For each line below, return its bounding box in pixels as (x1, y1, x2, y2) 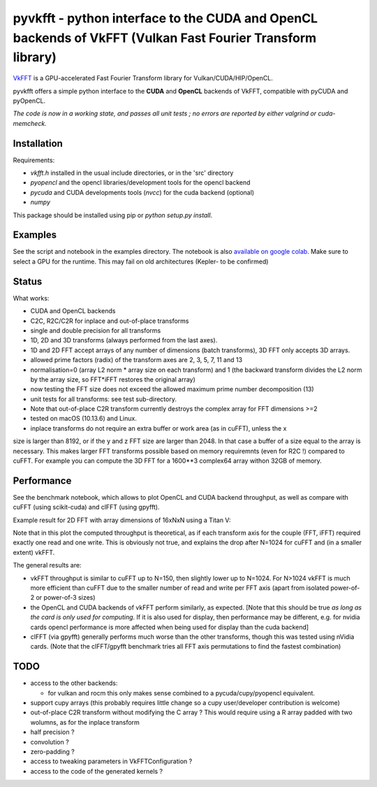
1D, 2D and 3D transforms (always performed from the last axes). (30, 336, 218, 345)
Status (13, 275, 43, 287)
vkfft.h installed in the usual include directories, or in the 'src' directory (30, 168, 234, 177)
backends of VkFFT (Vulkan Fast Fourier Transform (13, 30, 317, 45)
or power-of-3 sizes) (36, 593, 96, 602)
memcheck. (13, 119, 47, 127)
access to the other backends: (30, 679, 118, 688)
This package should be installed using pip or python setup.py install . (13, 210, 213, 219)
